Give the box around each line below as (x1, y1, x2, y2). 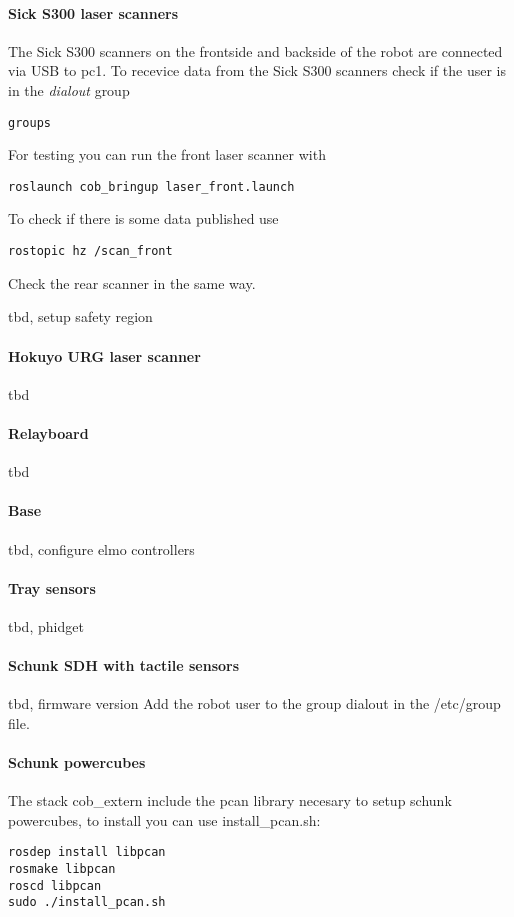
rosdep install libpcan (8, 845, 166, 860)
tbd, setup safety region (8, 306, 153, 327)
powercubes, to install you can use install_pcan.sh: (8, 809, 321, 830)
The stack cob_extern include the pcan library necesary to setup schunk (8, 790, 452, 811)
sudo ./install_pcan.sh (8, 895, 166, 910)
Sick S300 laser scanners (8, 2, 179, 23)
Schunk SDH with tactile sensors (8, 655, 240, 676)
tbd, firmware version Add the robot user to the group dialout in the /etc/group (8, 693, 501, 714)
